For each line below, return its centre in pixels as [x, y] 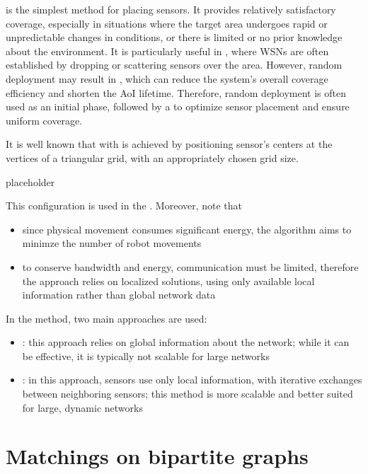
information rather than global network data [119, 295]
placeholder [30, 181]
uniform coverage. [44, 120]
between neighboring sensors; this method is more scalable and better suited [188, 394]
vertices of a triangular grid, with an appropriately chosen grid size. [152, 157]
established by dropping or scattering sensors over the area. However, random [174, 65]
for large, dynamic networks [82, 407]
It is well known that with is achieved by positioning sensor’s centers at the [169, 144]
